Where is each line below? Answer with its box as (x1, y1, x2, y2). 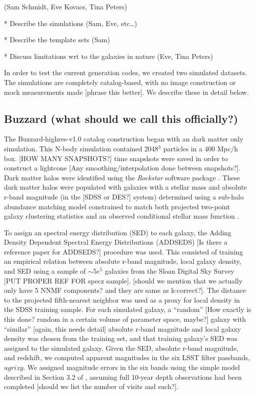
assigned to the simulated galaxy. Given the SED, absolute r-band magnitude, (4, 342, 239, 353)
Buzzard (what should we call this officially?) (4, 111, 238, 126)
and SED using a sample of (4, 266, 86, 276)
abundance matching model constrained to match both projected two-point (4, 201, 230, 211)
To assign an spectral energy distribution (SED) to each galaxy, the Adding (4, 227, 231, 237)
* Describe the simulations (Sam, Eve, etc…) (4, 18, 137, 28)
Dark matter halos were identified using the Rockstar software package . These (4, 172, 240, 182)
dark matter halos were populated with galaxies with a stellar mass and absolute (4, 182, 247, 192)
